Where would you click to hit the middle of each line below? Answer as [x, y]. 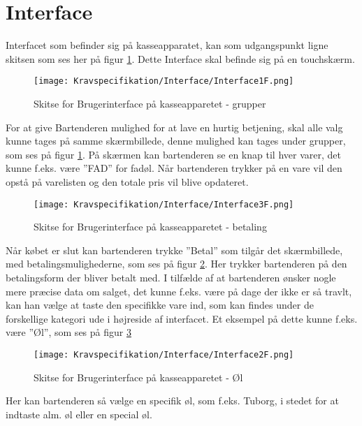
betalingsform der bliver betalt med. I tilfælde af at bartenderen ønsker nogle [171, 277]
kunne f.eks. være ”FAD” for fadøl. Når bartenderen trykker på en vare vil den [174, 168]
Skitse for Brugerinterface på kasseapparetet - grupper [150, 103]
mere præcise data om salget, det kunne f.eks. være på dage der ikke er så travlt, [179, 291]
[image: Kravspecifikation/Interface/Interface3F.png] [164, 204]
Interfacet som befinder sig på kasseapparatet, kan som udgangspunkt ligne [167, 45]
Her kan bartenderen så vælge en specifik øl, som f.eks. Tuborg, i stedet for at [172, 401]
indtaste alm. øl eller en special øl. [79, 414]
